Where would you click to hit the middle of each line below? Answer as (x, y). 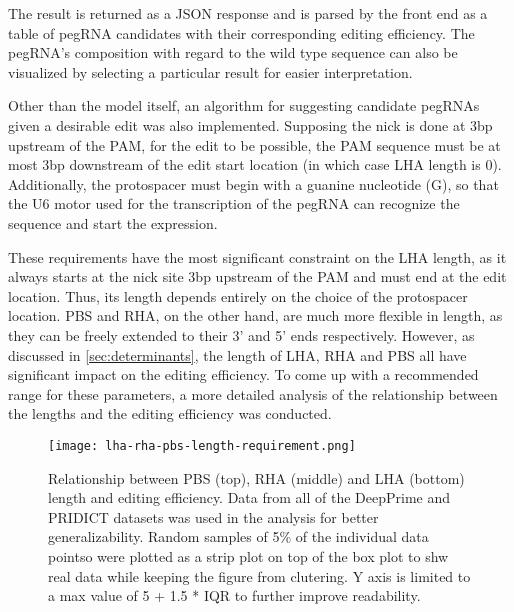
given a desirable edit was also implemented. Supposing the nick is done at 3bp (250, 124)
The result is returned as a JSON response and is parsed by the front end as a (248, 13)
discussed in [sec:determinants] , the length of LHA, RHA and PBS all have (237, 354)
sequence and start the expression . (113, 222)
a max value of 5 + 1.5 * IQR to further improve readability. (234, 595)
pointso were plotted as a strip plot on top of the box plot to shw (248, 555)
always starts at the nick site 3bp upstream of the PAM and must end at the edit (257, 276)
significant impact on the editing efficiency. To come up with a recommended (243, 374)
